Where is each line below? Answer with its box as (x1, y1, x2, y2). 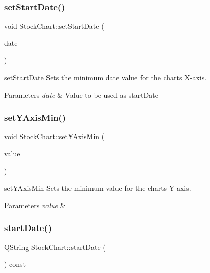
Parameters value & (4, 199, 66, 210)
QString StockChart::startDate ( (4, 241, 106, 252)
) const (4, 259, 26, 269)
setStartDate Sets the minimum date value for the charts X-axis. (4, 72, 207, 82)
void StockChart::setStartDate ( (4, 20, 104, 31)
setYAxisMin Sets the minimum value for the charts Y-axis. (4, 183, 191, 193)
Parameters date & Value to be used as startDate (4, 89, 158, 100)
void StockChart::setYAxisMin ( (4, 131, 105, 142)
